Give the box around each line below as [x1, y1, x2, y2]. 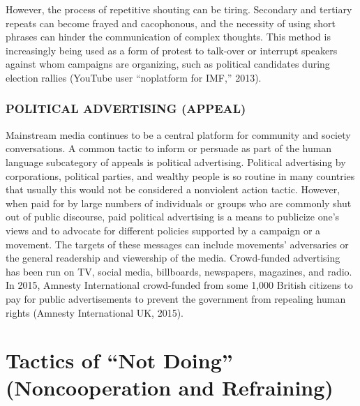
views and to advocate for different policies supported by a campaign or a [6, 223, 321, 237]
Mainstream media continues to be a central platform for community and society [6, 127, 351, 142]
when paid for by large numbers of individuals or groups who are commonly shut [6, 195, 352, 210]
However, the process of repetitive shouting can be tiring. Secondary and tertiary [6, 2, 352, 16]
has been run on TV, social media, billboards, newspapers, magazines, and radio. [6, 264, 352, 278]
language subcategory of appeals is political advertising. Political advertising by [6, 154, 346, 169]
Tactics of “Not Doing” [6, 346, 233, 375]
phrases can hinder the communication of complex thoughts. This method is [6, 29, 331, 44]
